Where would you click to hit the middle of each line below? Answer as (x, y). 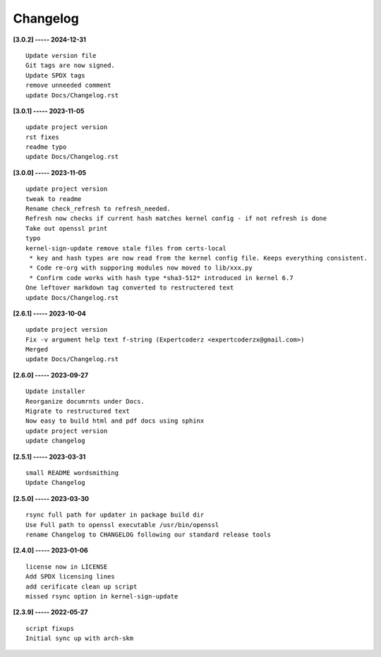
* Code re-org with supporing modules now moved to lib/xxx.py (141, 268)
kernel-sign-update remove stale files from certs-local (126, 248)
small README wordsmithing (72, 473)
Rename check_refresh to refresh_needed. (98, 209)
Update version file (61, 55)
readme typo (46, 147)
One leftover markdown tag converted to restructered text (130, 288)
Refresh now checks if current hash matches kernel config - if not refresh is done (176, 218)
